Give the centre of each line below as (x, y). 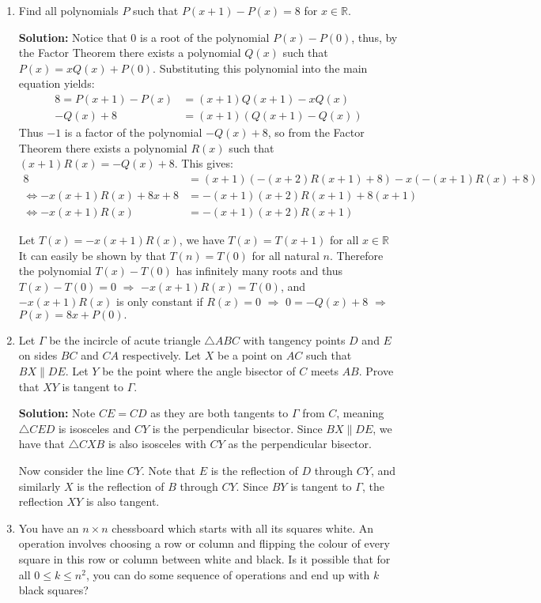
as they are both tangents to (219, 413)
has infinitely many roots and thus (259, 271)
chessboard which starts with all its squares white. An (243, 528)
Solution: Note (57, 413)
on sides (38, 355)
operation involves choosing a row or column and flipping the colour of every (204, 543)
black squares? (53, 590)
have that (42, 444)
